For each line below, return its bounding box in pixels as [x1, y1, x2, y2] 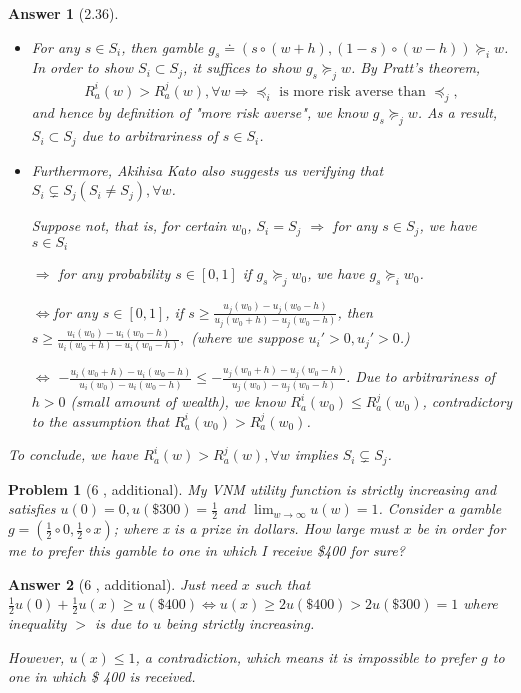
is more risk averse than [279, 84, 426, 99]
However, [8, 646, 65, 667]
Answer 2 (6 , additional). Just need [8, 573, 237, 594]
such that [254, 573, 311, 594]
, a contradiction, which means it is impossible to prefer [135, 646, 477, 667]
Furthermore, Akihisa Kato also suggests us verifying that [31, 159, 384, 180]
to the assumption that [31, 410, 170, 431]
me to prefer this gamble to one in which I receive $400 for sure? [8, 540, 405, 561]
